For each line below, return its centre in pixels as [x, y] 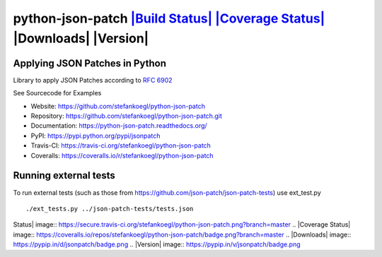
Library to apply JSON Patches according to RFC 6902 [93, 80]
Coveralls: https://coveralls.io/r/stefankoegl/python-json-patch [122, 155]
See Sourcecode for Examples [57, 93]
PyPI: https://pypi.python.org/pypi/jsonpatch [95, 136]
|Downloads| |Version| [81, 38]
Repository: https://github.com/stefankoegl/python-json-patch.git [126, 116]
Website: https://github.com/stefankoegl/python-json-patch [118, 106]
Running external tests [64, 175]
